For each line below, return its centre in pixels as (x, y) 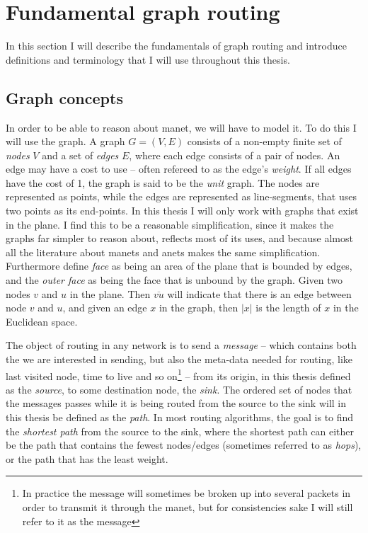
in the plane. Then (110, 293)
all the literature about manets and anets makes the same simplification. (163, 252)
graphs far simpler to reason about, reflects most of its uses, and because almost (179, 238)
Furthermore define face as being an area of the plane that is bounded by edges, (179, 266)
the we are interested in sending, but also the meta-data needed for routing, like (179, 359)
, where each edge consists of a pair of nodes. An (235, 155)
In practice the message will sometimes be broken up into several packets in (186, 493)
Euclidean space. (42, 321)
